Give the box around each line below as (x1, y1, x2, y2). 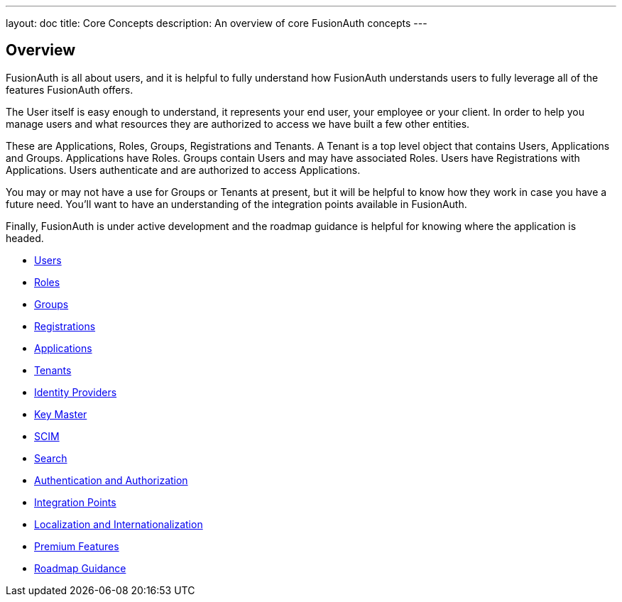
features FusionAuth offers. (6, 83, 133, 96)
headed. (6, 231, 44, 244)
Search (34, 451, 67, 464)
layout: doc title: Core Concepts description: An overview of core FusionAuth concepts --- (6, 17, 427, 29)
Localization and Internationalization (34, 518, 203, 530)
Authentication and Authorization (34, 474, 188, 486)
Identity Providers (34, 385, 117, 398)
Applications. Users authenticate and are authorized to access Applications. (6, 163, 361, 176)
